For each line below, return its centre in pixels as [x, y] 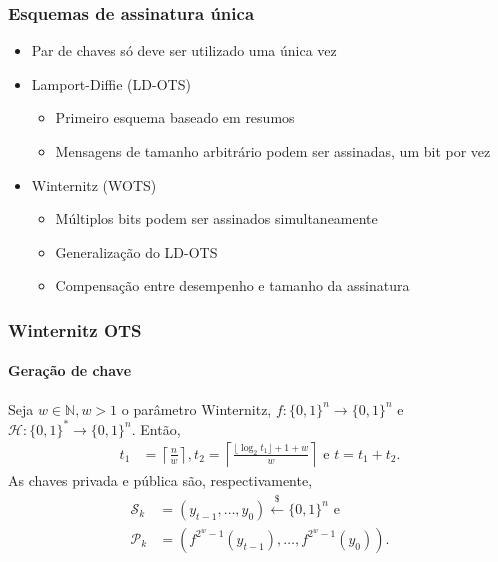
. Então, [156, 428]
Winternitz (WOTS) [94, 184]
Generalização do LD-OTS [136, 251]
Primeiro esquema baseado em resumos [175, 117]
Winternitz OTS [75, 329]
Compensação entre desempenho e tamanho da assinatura [232, 285]
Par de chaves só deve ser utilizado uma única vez [184, 50]
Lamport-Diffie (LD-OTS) [111, 83]
